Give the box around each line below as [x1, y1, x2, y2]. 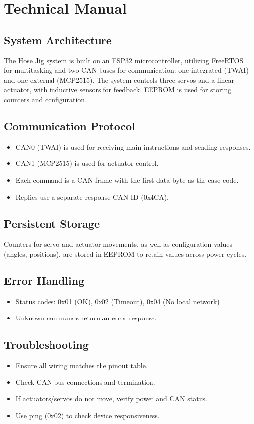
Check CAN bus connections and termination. [15, 376, 155, 387]
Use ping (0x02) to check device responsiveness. [15, 410, 160, 420]
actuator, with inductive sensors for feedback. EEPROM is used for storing [4, 84, 232, 95]
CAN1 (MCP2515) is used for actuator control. [15, 158, 159, 168]
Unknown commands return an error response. [15, 313, 157, 323]
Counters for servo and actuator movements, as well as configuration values [4, 239, 233, 249]
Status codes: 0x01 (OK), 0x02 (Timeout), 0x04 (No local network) [15, 296, 220, 306]
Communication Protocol [4, 118, 135, 133]
